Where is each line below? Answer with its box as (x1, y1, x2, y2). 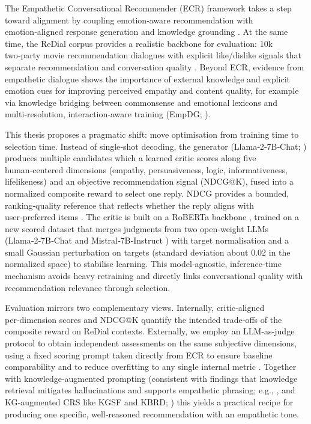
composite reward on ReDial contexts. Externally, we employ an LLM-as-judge (5, 325, 295, 337)
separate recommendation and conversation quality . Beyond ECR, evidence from (5, 60, 304, 73)
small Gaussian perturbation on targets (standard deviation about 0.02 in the (5, 245, 291, 258)
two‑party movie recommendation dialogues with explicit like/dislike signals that (5, 49, 301, 61)
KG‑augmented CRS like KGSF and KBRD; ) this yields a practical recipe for (5, 396, 294, 408)
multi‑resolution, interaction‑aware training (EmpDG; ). (5, 108, 211, 120)
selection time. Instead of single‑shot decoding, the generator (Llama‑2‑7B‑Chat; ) (5, 140, 307, 152)
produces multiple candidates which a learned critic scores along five (5, 152, 256, 164)
